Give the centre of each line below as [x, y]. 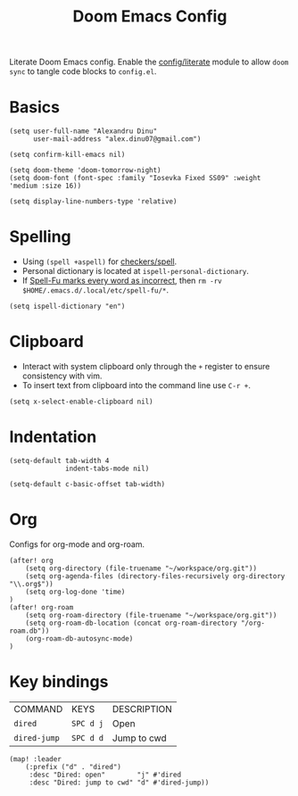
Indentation [53, 437]
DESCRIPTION [142, 709]
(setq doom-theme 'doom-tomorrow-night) [86, 170]
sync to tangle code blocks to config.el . [83, 71]
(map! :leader [36, 759]
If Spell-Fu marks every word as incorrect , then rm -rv [122, 281]
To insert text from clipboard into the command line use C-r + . [137, 385]
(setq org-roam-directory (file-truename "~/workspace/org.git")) [151, 615]
